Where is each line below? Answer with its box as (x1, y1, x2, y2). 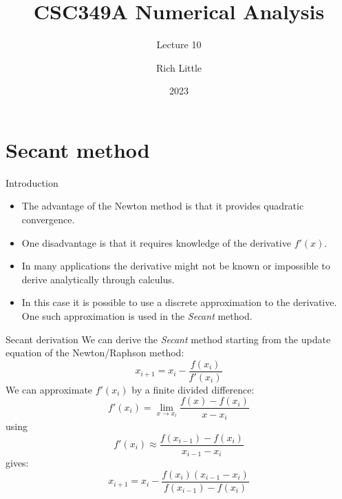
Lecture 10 (156, 37, 202, 52)
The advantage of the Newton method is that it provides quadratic (21, 198, 304, 213)
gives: (6, 456, 29, 470)
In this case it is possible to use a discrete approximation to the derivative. (21, 295, 337, 309)
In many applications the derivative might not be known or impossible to (21, 258, 330, 273)
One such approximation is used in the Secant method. (21, 309, 253, 323)
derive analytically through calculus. (21, 272, 175, 286)
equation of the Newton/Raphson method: (6, 345, 184, 360)
